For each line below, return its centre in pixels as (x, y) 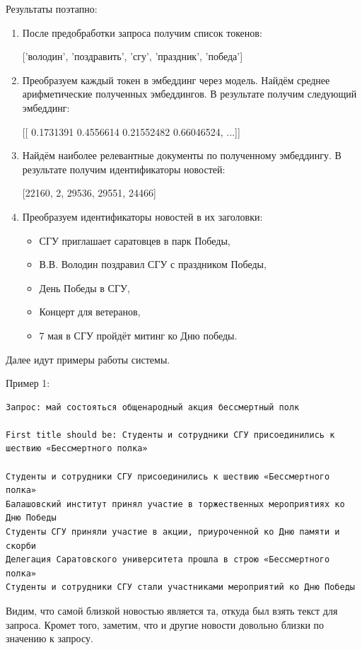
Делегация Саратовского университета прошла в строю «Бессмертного (168, 560)
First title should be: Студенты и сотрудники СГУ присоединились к (170, 435)
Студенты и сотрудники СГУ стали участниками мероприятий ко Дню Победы (180, 587)
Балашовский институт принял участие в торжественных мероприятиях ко (175, 504)
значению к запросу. (49, 638)
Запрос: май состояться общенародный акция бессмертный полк (153, 407)
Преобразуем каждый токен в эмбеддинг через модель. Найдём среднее (176, 80)
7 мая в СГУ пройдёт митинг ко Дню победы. (138, 335)
